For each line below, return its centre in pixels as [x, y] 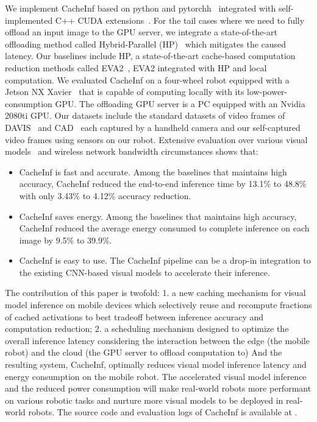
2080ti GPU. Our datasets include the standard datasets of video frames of [145, 115]
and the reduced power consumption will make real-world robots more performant [158, 388]
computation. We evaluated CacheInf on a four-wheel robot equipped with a [147, 79]
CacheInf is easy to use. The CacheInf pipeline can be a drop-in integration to [165, 260]
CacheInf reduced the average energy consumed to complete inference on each [164, 228]
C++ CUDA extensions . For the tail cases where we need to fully [180, 20]
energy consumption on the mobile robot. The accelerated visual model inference [156, 376]
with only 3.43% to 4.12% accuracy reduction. [105, 195]
